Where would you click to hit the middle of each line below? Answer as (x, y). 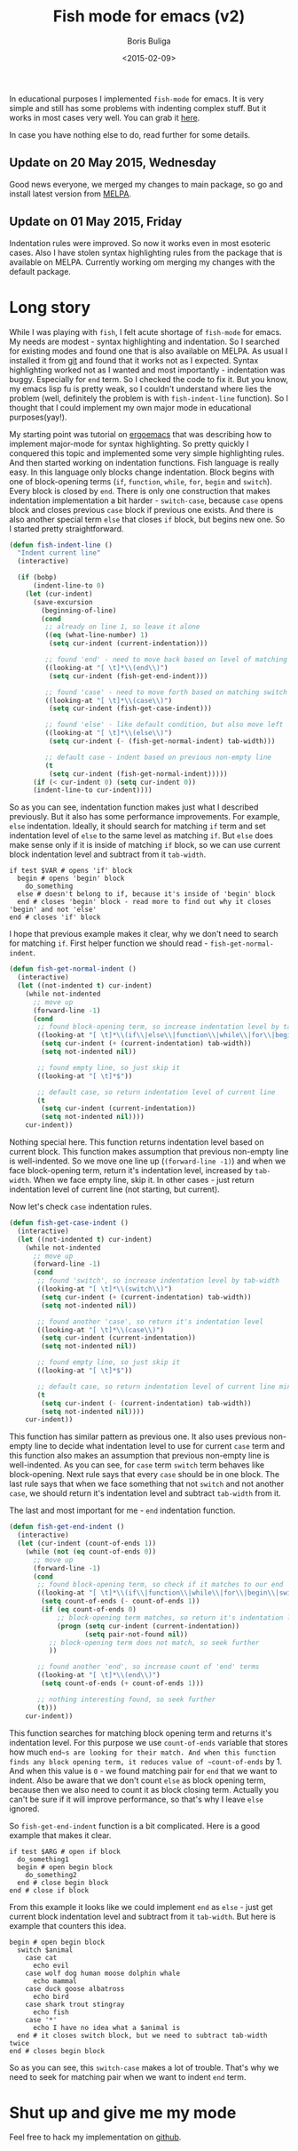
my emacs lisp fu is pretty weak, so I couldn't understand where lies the (141, 388)
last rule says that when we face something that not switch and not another (147, 1484)
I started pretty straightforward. (67, 528)
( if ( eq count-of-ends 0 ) (89, 1610)
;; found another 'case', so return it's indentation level (150, 1322)
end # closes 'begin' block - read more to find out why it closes (145, 902)
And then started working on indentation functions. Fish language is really (144, 462)
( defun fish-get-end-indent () (67, 1527)
